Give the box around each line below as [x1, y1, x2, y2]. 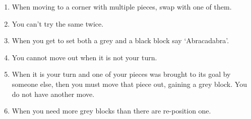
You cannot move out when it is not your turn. [12, 52, 157, 62]
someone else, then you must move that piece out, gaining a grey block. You [12, 78, 247, 89]
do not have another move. [12, 88, 95, 99]
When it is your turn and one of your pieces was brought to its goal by [12, 69, 231, 79]
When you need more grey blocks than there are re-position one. [12, 105, 211, 116]
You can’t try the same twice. [12, 18, 104, 29]
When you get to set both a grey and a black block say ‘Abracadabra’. [12, 35, 229, 46]
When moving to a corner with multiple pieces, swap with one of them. [12, 2, 232, 12]
